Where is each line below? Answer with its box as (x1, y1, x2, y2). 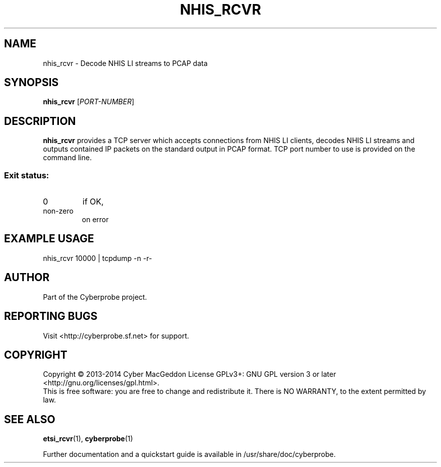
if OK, (83, 196, 104, 207)
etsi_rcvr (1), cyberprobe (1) (43, 434, 133, 443)
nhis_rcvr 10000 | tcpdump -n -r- (43, 253, 152, 262)
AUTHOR (4, 271, 50, 284)
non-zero (43, 207, 73, 216)
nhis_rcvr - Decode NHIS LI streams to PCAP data (43, 58, 208, 68)
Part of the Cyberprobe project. (43, 292, 147, 301)
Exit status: (4, 170, 49, 180)
